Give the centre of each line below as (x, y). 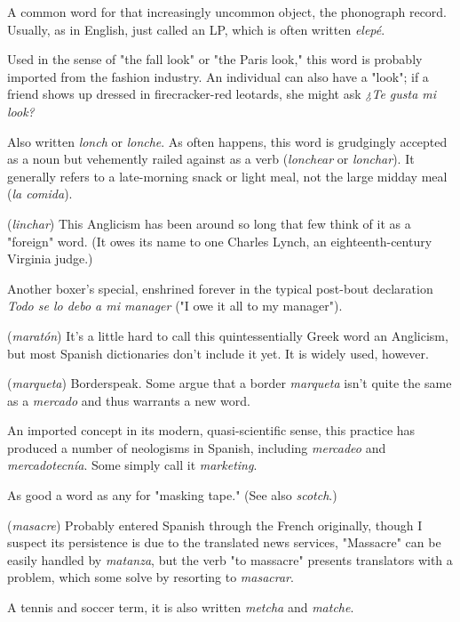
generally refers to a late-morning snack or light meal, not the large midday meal (227, 176)
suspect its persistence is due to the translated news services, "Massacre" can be (224, 542)
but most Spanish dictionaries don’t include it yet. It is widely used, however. (218, 353)
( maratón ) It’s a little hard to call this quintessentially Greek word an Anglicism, (228, 335)
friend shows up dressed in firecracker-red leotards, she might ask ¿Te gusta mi (222, 94)
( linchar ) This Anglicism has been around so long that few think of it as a (209, 223)
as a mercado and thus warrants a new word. (129, 400)
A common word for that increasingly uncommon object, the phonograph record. (227, 12)
